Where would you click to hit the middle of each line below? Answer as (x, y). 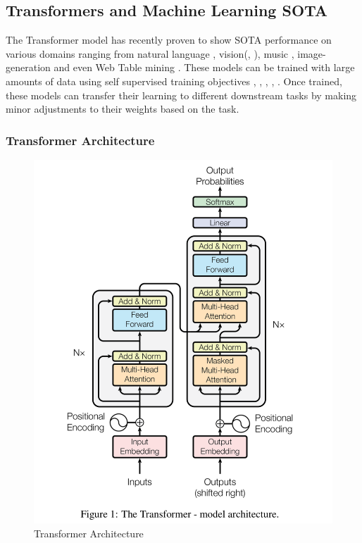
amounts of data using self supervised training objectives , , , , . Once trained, (174, 81)
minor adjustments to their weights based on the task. (123, 109)
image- (312, 53)
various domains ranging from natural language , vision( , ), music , (150, 53)
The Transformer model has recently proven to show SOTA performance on (169, 40)
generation (28, 67)
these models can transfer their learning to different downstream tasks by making (181, 95)
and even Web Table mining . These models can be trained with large (204, 67)
